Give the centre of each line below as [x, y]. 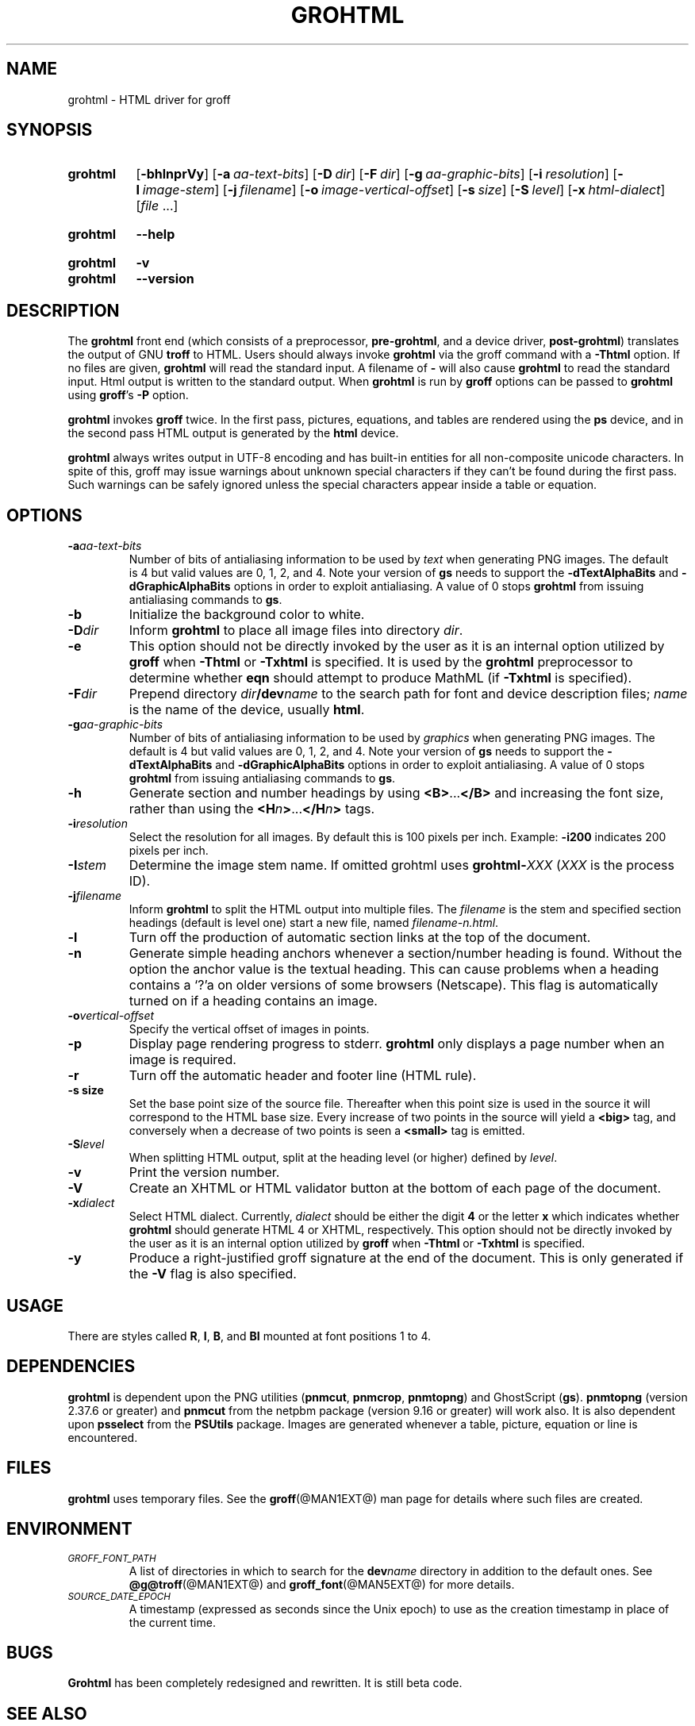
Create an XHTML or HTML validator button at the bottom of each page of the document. [395, 1188]
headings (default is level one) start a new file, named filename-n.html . [314, 923]
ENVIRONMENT [69, 1529]
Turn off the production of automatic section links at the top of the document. [360, 938]
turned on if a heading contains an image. [253, 1001]
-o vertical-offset [111, 1016]
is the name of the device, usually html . [247, 710]
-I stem [87, 865]
